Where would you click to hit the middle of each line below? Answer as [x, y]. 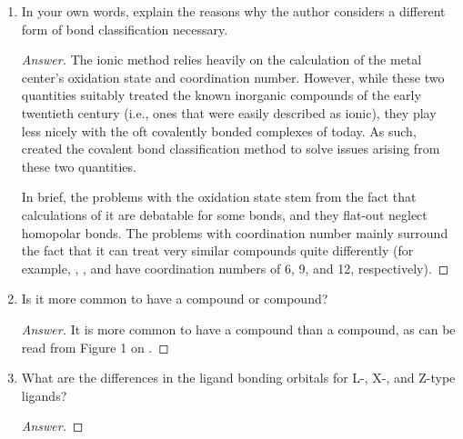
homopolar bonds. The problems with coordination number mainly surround [235, 232]
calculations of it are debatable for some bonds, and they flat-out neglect [224, 214]
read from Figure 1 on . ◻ [95, 347]
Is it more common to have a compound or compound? [175, 299]
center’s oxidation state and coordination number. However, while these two [233, 77]
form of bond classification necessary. [125, 29]
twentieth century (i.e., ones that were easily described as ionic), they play [229, 112]
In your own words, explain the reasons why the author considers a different [233, 11]
